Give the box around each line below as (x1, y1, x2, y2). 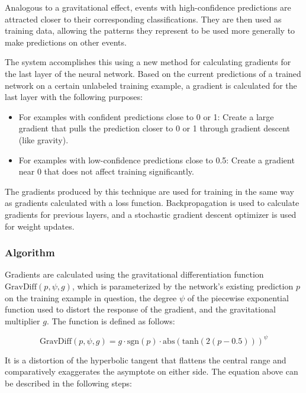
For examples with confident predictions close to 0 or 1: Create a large (18, 110, 274, 123)
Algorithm (5, 245, 55, 260)
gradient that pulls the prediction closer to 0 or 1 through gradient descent (18, 122, 291, 134)
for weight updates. (5, 220, 75, 232)
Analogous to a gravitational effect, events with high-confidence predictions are (5, 1, 291, 13)
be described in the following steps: (5, 376, 132, 389)
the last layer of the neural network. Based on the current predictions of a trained (5, 67, 301, 79)
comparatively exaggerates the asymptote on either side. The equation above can (5, 365, 298, 378)
